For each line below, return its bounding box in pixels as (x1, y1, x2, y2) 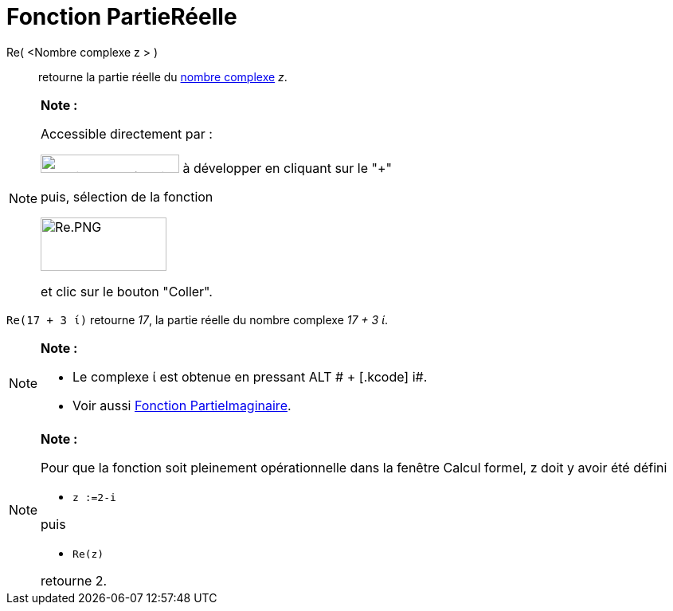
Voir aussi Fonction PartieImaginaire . (72, 397, 292, 413)
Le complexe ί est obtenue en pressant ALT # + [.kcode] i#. (72, 368, 428, 385)
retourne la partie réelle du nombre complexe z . (38, 69, 288, 84)
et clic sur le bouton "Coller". (41, 283, 213, 300)
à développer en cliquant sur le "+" (182, 159, 393, 176)
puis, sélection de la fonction (41, 188, 213, 205)
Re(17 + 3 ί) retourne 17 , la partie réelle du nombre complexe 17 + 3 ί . (6, 312, 389, 327)
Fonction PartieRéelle (6, 3, 237, 30)
